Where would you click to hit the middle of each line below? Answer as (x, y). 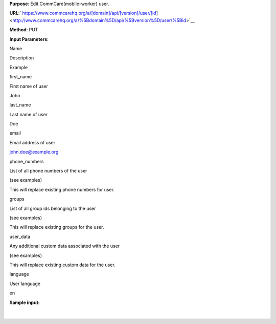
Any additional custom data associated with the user (65, 246)
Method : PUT (24, 30)
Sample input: (25, 303)
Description (22, 58)
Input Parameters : (29, 39)
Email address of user (32, 142)
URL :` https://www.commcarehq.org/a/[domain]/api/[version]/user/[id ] (84, 13)
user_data (20, 236)
